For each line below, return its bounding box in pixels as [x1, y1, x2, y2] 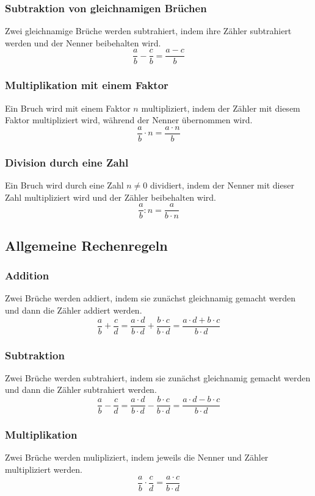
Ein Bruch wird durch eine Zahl [5, 179, 124, 192]
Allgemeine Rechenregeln [5, 235, 168, 254]
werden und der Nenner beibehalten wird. [5, 36, 161, 49]
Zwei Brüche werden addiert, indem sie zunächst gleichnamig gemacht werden [5, 292, 296, 304]
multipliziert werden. [5, 462, 82, 475]
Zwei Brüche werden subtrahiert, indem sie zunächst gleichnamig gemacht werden [5, 371, 311, 384]
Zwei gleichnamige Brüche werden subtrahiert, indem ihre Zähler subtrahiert [5, 24, 292, 37]
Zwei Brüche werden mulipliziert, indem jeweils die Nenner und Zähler [5, 451, 269, 464]
